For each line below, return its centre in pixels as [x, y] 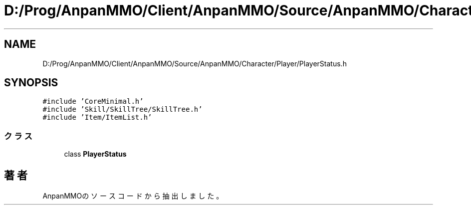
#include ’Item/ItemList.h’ [97, 117]
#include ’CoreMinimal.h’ [93, 102]
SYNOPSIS [31, 83]
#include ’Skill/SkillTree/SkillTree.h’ [122, 109]
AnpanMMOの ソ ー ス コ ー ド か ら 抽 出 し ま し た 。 [133, 196]
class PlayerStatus [95, 154]
